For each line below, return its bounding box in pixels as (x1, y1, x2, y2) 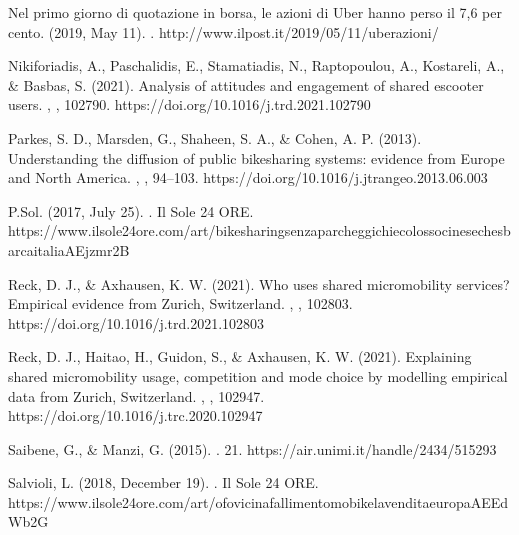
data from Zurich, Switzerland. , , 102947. (8, 385, 265, 406)
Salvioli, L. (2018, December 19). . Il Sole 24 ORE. (8, 472, 319, 493)
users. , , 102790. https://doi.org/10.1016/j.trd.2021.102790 (8, 94, 371, 115)
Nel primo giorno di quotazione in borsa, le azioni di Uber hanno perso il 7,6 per (8, 2, 502, 22)
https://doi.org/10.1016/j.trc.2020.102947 (8, 405, 263, 426)
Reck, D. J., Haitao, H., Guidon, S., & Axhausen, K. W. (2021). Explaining (8, 346, 472, 367)
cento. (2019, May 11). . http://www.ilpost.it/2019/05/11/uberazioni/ (8, 21, 439, 42)
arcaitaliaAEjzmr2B (8, 239, 130, 260)
